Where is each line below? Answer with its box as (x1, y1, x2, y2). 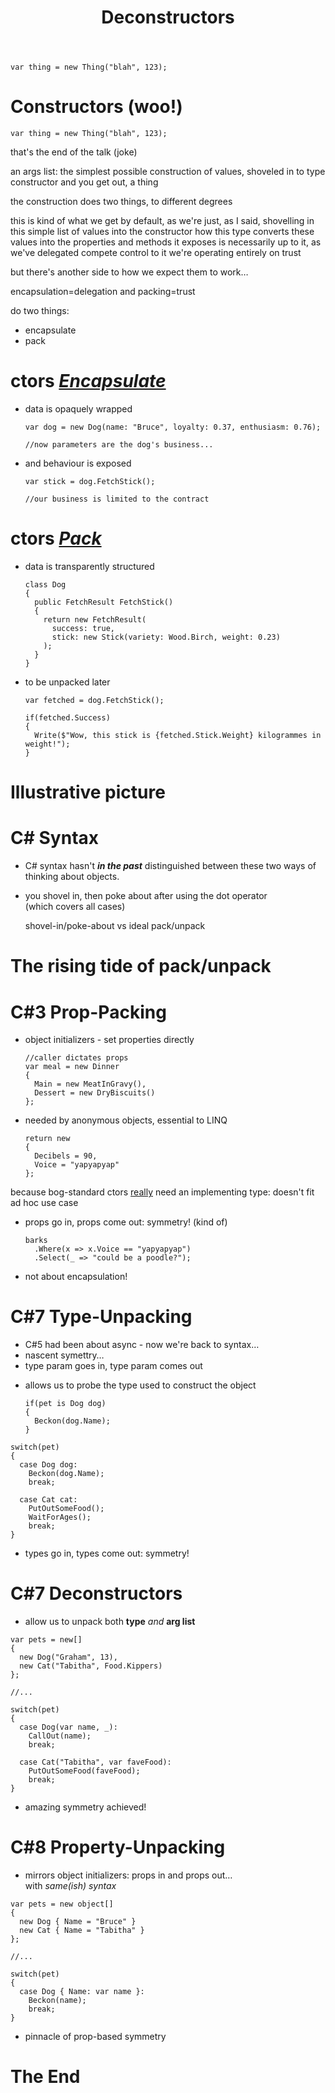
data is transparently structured (24, 561, 155, 572)
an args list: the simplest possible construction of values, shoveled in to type (10, 166, 326, 178)
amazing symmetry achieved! (24, 1801, 147, 1813)
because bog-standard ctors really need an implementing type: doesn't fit (10, 1186, 315, 1198)
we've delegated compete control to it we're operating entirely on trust (10, 247, 302, 259)
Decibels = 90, (34, 1151, 98, 1161)
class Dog (24, 580, 67, 590)
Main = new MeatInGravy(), (34, 1079, 147, 1090)
